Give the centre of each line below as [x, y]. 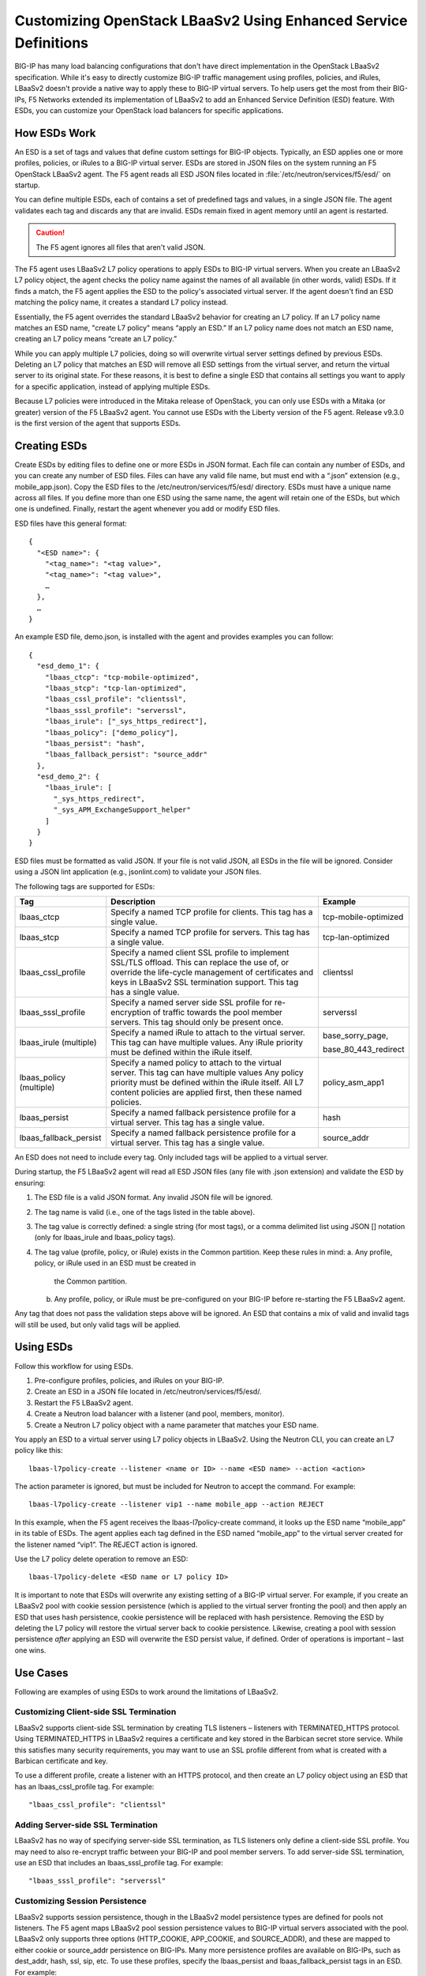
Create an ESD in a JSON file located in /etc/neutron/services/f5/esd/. [148, 1392]
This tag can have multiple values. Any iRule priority [207, 1042]
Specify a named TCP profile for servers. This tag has [211, 932]
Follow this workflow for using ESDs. [74, 1366]
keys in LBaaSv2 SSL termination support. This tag [205, 982]
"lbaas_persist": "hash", [95, 743]
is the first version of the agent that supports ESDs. [98, 424]
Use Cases [41, 1673]
